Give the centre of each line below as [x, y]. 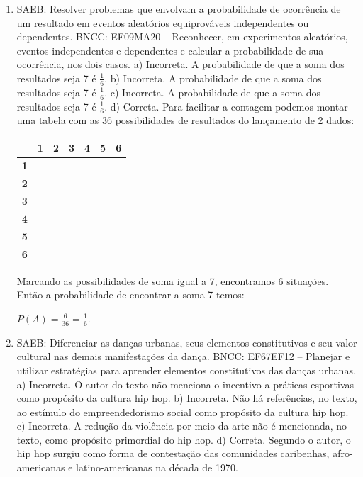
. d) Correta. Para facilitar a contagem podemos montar [226, 106]
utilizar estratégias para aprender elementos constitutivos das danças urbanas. [186, 370]
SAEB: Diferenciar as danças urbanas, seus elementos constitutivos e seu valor [187, 342]
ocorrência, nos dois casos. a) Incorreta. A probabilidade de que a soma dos [180, 64]
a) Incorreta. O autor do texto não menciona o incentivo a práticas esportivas [185, 384]
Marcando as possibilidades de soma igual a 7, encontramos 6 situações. [173, 280]
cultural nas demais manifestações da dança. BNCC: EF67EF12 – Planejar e [183, 356]
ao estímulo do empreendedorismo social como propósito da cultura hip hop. [183, 411]
